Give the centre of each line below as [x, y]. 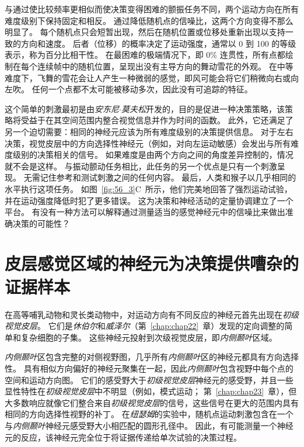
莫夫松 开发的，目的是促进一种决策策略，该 [203, 108]
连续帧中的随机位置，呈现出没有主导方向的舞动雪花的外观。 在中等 [165, 66]
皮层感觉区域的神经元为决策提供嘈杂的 [152, 263]
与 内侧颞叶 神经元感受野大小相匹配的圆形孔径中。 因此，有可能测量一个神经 [149, 425]
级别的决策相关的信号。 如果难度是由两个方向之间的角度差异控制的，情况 [153, 155]
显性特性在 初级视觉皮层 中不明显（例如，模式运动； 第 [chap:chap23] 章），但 [151, 391]
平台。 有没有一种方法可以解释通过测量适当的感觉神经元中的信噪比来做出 [145, 212]
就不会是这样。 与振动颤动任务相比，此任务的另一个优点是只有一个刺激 [141, 166]
